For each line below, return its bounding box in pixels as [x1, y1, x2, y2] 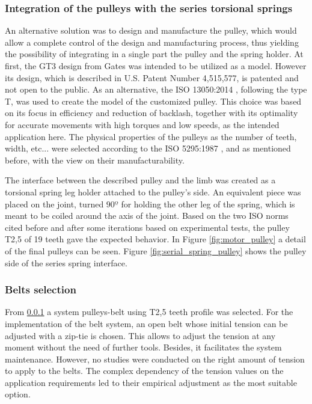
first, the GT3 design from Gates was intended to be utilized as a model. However [5, 60, 307, 72]
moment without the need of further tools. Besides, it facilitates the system [5, 341, 282, 353]
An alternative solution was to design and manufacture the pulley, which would [5, 24, 297, 37]
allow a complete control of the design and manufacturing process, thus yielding [5, 35, 299, 48]
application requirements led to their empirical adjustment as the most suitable [5, 376, 297, 388]
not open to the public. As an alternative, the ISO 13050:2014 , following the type [5, 83, 307, 96]
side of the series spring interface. [5, 256, 127, 269]
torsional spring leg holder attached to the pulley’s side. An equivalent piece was [5, 185, 301, 198]
